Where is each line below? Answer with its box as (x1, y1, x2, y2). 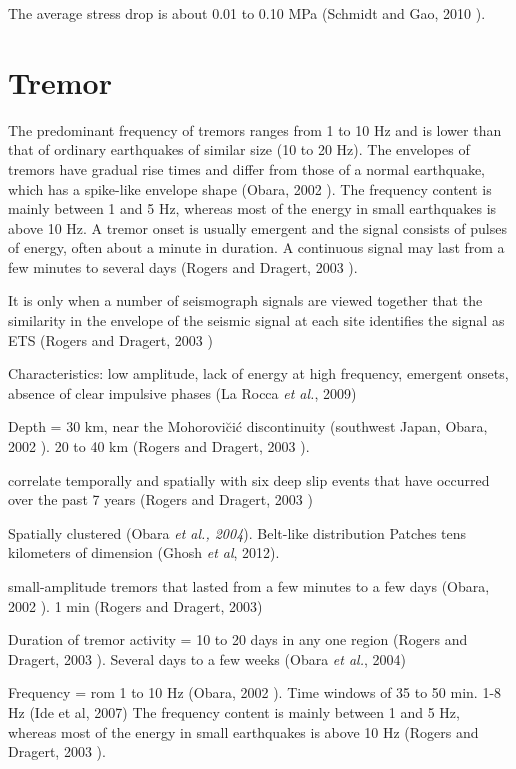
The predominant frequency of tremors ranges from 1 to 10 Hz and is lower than (8, 119, 502, 140)
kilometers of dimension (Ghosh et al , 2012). (8, 542, 280, 563)
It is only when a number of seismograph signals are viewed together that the (8, 290, 483, 311)
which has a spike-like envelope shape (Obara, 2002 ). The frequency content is (8, 178, 492, 199)
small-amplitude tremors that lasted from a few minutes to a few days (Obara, (8, 576, 490, 596)
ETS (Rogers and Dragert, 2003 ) (8, 329, 213, 350)
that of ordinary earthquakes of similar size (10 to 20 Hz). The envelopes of (8, 139, 470, 160)
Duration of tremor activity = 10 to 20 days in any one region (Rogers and (8, 629, 468, 650)
